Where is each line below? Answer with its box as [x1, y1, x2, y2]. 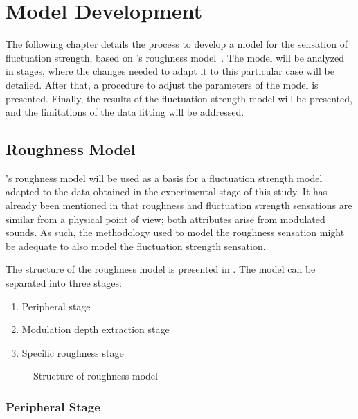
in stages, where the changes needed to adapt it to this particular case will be [6, 64, 334, 78]
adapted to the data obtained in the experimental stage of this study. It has [6, 184, 328, 199]
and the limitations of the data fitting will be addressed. [6, 105, 244, 119]
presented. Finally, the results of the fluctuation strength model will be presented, [6, 91, 352, 105]
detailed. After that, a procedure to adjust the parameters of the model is [6, 77, 319, 91]
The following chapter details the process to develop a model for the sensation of [6, 37, 348, 51]
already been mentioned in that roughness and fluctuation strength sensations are [6, 198, 352, 213]
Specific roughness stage [21, 345, 124, 359]
